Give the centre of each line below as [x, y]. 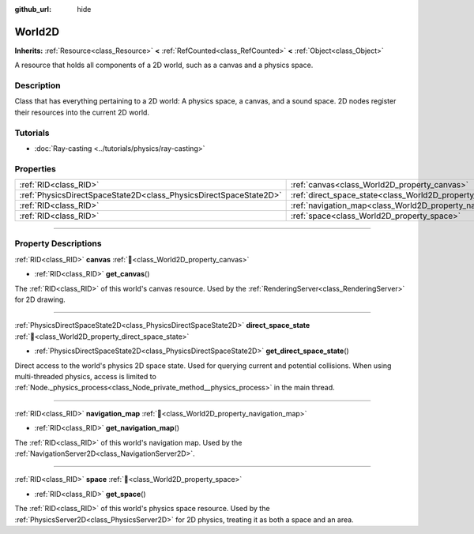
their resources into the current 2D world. [82, 112]
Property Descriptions [58, 243]
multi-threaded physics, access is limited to [86, 376]
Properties [36, 168]
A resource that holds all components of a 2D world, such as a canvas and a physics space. [164, 65]
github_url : [33, 9]
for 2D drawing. [40, 299]
